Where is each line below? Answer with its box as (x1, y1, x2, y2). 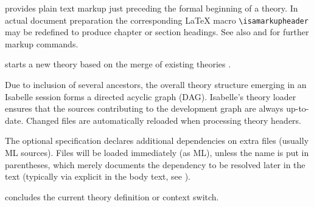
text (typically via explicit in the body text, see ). (5, 170, 190, 183)
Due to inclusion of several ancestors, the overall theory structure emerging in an (5, 78, 307, 91)
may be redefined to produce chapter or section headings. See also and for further (5, 25, 309, 38)
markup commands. (5, 37, 78, 50)
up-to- (286, 102, 309, 115)
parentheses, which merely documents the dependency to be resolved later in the (5, 158, 305, 171)
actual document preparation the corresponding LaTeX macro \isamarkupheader (5, 13, 309, 26)
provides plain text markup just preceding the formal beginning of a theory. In (5, 2, 298, 14)
